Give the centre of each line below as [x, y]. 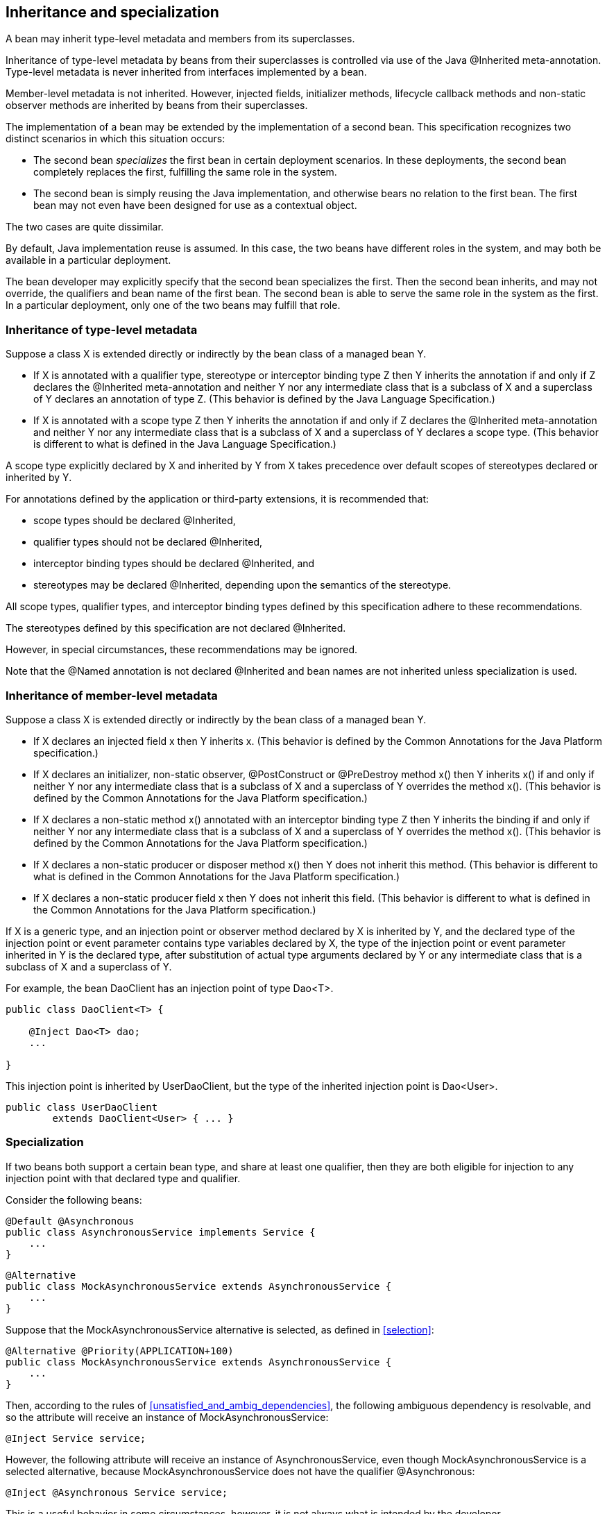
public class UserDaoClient [82, 1107]
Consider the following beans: [74, 1200]
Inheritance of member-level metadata [112, 695]
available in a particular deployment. [88, 260]
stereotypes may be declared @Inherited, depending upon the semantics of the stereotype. [242, 585]
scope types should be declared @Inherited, [135, 521]
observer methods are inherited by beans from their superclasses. [157, 106]
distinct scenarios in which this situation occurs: [116, 139]
